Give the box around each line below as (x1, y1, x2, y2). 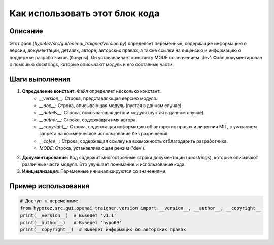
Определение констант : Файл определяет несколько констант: (22, 88, 161, 94)
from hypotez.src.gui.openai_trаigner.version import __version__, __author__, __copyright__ (20, 205, 261, 211)
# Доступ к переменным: (20, 198, 80, 204)
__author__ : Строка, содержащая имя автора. (39, 117, 137, 123)
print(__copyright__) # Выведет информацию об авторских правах (20, 227, 186, 232)
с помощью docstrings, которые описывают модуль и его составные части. (9, 61, 174, 68)
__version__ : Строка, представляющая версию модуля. (39, 95, 157, 101)
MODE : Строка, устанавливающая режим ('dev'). (39, 145, 146, 151)
